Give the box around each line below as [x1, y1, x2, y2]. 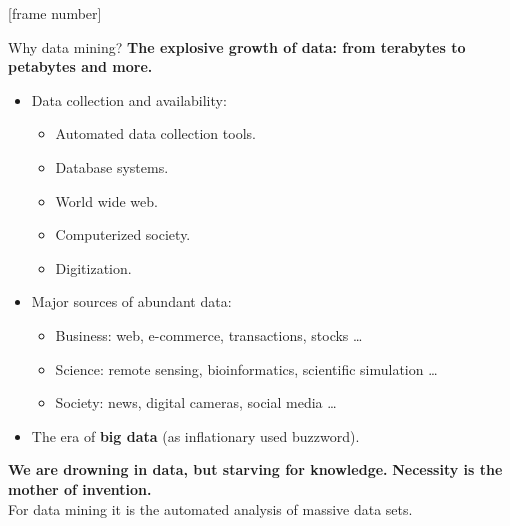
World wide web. [55, 190, 158, 211]
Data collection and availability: [31, 89, 227, 110]
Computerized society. [55, 224, 191, 245]
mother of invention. [8, 478, 152, 499]
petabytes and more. [8, 56, 153, 77]
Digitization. [55, 257, 132, 278]
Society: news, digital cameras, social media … [55, 392, 337, 413]
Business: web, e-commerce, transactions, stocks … [55, 324, 363, 345]
